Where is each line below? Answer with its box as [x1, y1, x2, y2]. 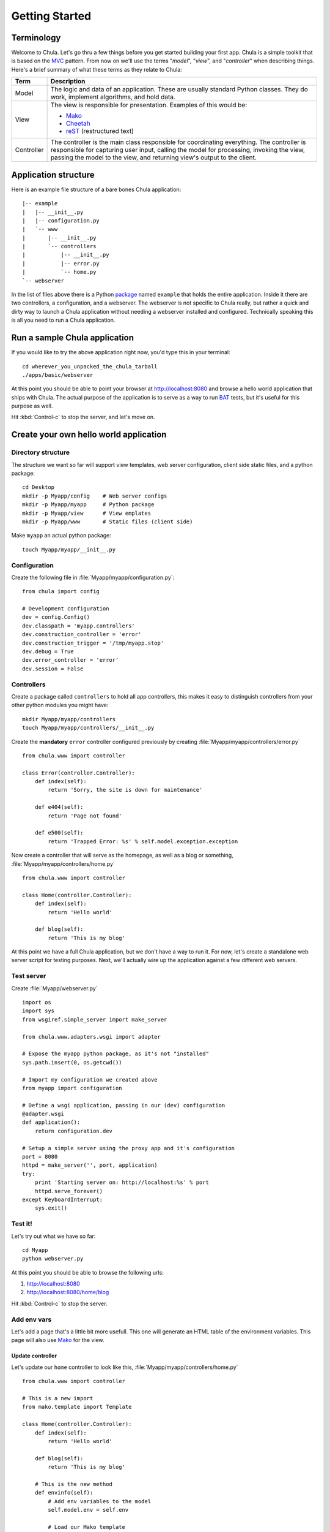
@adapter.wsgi [22, 1110, 64, 1118]
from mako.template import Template [22, 1403, 132, 1411]
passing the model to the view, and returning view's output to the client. [50, 153, 257, 162]
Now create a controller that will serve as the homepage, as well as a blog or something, [11, 852, 233, 859]
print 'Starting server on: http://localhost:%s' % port [34, 1179, 209, 1186]
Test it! [11, 1219, 33, 1228]
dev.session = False [22, 665, 84, 672]
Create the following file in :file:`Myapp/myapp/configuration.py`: [11, 574, 175, 581]
